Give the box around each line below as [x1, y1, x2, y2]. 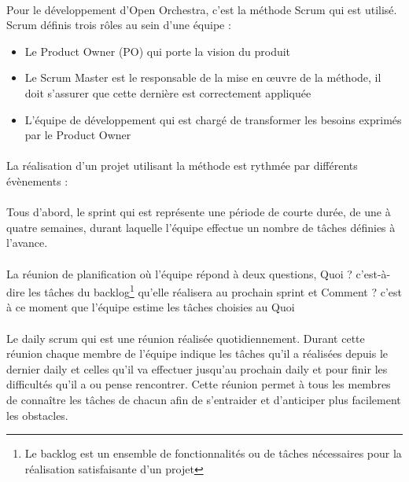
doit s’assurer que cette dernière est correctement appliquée [24, 84, 311, 101]
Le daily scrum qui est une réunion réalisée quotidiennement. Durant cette [6, 329, 365, 346]
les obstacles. [6, 407, 68, 423]
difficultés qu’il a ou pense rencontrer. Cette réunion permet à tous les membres [6, 376, 391, 392]
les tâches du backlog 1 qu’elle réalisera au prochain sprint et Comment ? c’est [28, 281, 402, 300]
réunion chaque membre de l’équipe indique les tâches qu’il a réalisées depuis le [6, 345, 389, 362]
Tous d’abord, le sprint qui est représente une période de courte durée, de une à [6, 204, 391, 220]
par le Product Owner [24, 127, 131, 143]
